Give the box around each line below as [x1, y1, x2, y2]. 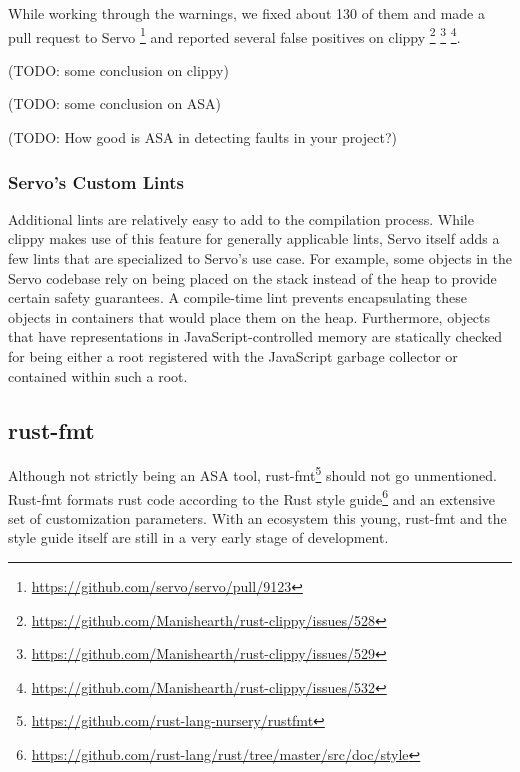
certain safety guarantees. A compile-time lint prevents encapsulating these [8, 287, 467, 308]
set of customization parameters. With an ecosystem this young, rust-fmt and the [8, 507, 507, 528]
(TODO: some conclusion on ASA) [8, 93, 222, 114]
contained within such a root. [8, 365, 188, 386]
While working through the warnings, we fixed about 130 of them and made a [8, 3, 485, 23]
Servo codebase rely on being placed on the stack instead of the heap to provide [8, 267, 497, 288]
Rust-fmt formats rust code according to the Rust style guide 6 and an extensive [8, 485, 496, 509]
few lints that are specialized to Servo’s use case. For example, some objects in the [8, 248, 512, 269]
